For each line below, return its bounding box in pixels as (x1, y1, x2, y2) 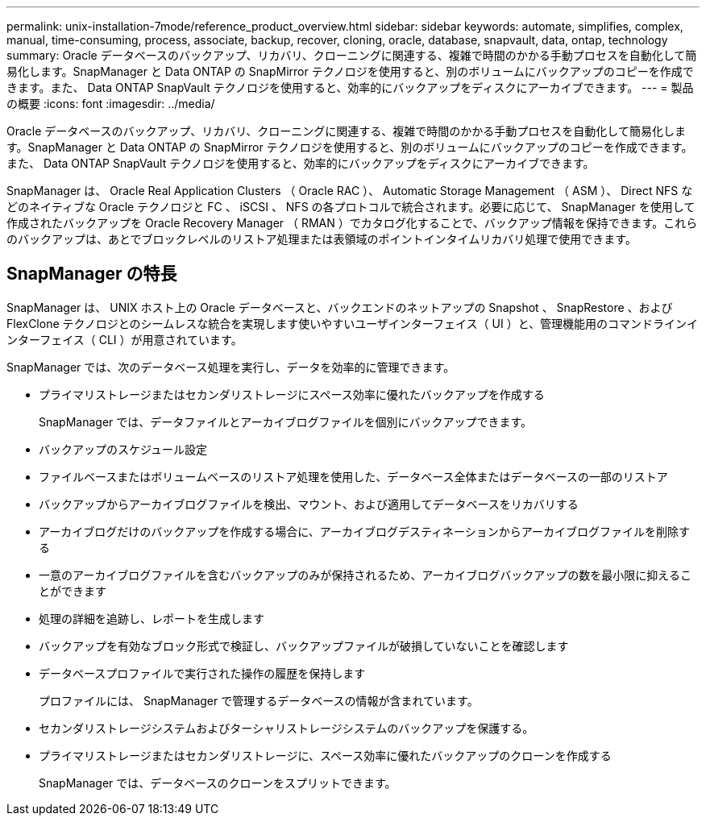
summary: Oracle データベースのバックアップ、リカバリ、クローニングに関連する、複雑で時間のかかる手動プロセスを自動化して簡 (6, 48, 697, 62)
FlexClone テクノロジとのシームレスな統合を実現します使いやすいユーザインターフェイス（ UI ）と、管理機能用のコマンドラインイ (6, 316, 699, 330)
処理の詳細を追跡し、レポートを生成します (39, 611, 264, 625)
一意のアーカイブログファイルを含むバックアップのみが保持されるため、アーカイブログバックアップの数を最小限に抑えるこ (39, 567, 691, 582)
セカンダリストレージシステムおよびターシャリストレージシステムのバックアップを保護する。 (39, 720, 534, 735)
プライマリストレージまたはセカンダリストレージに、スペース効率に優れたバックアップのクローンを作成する (39, 748, 612, 762)
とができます (39, 583, 106, 598)
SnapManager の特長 (6, 264, 177, 284)
